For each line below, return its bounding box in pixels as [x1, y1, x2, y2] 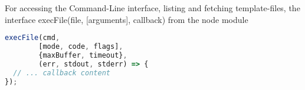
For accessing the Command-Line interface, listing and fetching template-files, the [5, 2, 300, 14]
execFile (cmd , [5, 34, 60, 42]
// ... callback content [13, 68, 110, 77]
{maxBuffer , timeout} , [38, 51, 127, 59]
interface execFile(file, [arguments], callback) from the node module [5, 13, 248, 25]
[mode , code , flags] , [38, 42, 123, 51]
